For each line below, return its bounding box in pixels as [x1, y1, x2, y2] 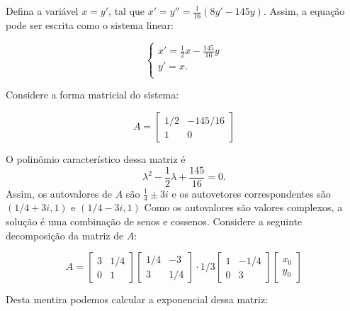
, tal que [108, 4, 145, 18]
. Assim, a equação [263, 4, 345, 18]
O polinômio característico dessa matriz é [6, 151, 186, 166]
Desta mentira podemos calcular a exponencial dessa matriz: [6, 292, 269, 307]
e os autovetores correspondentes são [171, 186, 331, 200]
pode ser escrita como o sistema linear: [6, 17, 174, 32]
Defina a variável [6, 4, 79, 18]
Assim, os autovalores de [6, 186, 113, 200]
